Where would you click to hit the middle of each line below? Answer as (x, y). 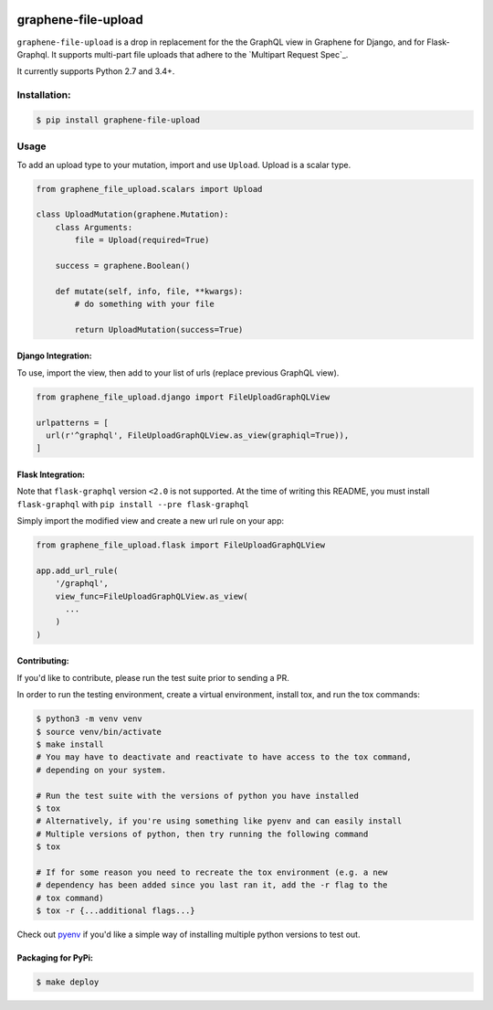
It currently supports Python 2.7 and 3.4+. (96, 71)
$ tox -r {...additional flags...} (115, 911)
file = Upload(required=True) (142, 240)
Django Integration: (54, 356)
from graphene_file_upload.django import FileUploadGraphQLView (183, 397)
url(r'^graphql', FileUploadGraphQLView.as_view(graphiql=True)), (198, 436)
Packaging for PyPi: (55, 958)
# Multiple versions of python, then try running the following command (202, 834)
